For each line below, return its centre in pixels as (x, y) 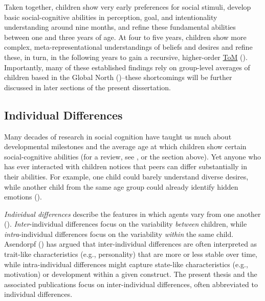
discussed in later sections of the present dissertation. (87, 87)
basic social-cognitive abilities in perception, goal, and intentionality (111, 17)
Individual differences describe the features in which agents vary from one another (132, 214)
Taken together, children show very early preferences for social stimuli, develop (128, 7)
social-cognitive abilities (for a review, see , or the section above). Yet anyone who (133, 156)
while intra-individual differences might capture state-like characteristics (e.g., (126, 264)
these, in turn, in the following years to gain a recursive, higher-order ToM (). (126, 57)
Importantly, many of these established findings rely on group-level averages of (127, 67)
